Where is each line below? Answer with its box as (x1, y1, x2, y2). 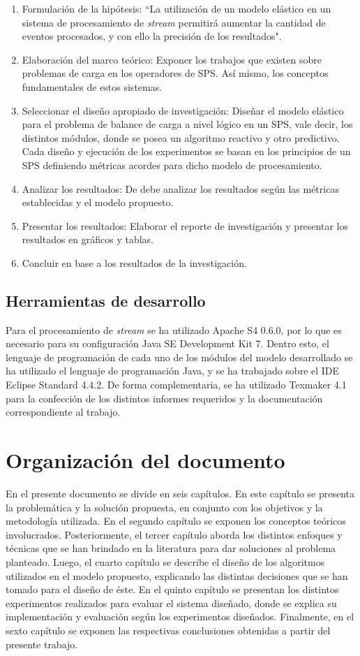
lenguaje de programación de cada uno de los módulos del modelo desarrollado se (6, 349, 353, 364)
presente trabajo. (6, 636, 78, 651)
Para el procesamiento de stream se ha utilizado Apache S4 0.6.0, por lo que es (6, 322, 342, 337)
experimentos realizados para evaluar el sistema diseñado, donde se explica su (6, 595, 337, 610)
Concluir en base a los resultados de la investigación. (22, 255, 247, 270)
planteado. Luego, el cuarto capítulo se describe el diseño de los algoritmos (6, 554, 325, 569)
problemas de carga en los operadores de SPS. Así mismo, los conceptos (22, 66, 329, 80)
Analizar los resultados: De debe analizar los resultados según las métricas (22, 181, 339, 196)
